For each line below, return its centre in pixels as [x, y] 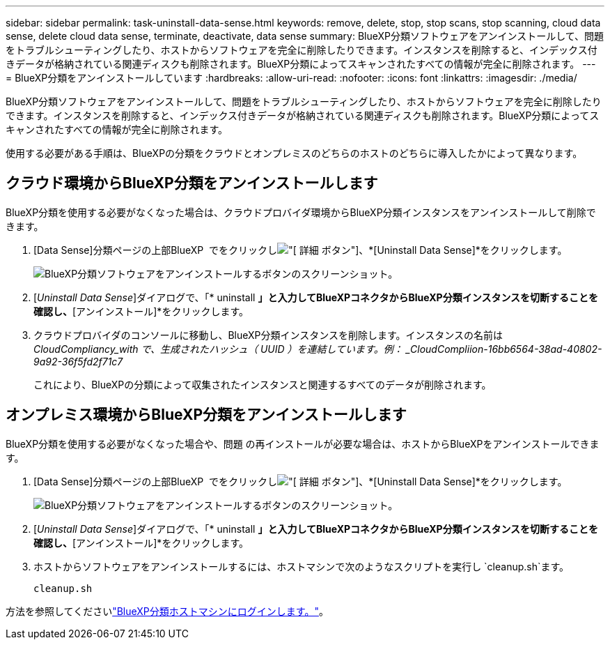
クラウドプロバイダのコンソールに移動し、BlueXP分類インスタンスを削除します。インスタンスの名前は [268, 335]
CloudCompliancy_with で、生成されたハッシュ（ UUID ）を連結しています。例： [218, 349]
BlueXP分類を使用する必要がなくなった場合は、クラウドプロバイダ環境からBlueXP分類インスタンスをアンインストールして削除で [301, 212]
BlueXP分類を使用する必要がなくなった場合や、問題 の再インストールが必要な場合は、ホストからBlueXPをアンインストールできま [303, 443]
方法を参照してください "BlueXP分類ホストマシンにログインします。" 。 [167, 611]
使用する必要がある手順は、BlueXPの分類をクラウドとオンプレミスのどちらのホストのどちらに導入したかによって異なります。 [294, 153]
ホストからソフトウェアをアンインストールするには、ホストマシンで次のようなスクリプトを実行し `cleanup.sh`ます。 [302, 566]
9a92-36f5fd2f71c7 [78, 361]
